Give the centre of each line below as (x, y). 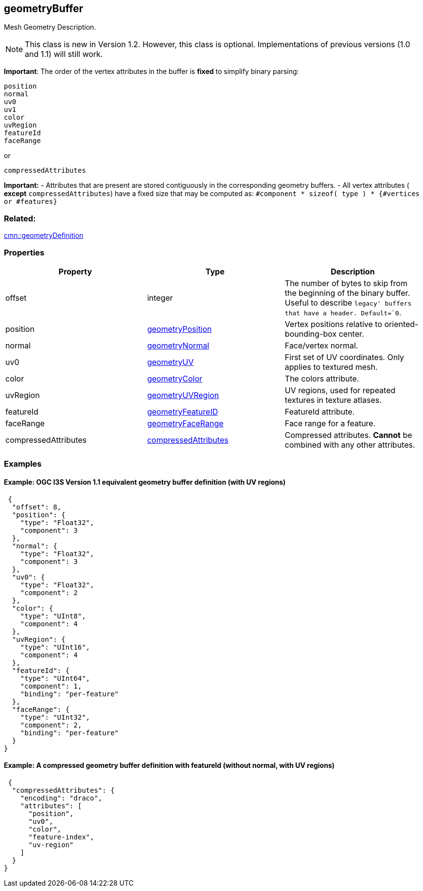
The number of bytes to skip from (346, 283)
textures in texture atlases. (333, 400)
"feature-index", (61, 837)
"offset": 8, (37, 507)
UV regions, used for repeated (340, 390)
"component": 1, (51, 686)
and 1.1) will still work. (64, 54)
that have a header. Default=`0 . (343, 312)
